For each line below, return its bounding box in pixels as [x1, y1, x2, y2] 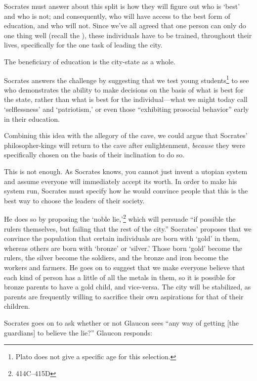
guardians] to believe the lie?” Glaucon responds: [4, 327, 152, 337]
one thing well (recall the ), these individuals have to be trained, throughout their [4, 30, 252, 40]
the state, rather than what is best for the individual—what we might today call [4, 94, 248, 104]
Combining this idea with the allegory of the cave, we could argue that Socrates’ [4, 130, 248, 141]
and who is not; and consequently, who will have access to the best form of [4, 10, 230, 21]
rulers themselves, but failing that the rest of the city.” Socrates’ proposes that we [4, 223, 252, 234]
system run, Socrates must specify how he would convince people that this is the [4, 186, 248, 196]
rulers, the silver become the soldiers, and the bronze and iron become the [4, 252, 228, 263]
